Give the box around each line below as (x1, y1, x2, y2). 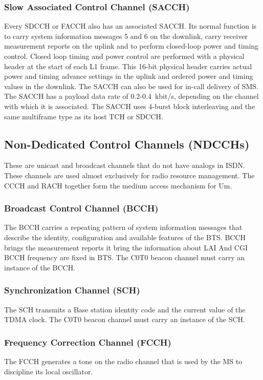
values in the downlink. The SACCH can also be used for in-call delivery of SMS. (4, 80, 258, 91)
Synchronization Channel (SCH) (4, 284, 140, 297)
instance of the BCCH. (4, 262, 76, 272)
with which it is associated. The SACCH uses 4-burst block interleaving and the (4, 100, 255, 111)
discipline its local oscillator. (4, 366, 93, 376)
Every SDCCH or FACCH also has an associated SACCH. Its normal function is (4, 20, 257, 31)
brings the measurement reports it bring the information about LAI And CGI (4, 242, 248, 252)
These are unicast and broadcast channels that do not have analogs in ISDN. (4, 160, 245, 171)
